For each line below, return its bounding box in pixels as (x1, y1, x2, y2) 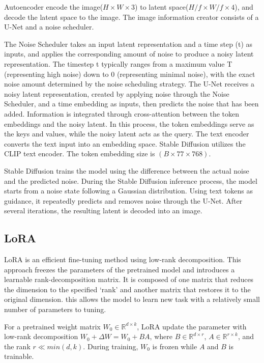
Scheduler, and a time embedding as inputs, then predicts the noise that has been (4, 98, 259, 109)
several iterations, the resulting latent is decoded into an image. (4, 205, 202, 216)
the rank (4, 341, 31, 351)
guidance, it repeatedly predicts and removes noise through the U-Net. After (4, 195, 243, 206)
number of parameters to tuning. (4, 304, 106, 315)
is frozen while (152, 341, 197, 351)
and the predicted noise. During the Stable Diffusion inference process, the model (4, 175, 257, 186)
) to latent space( (135, 2, 189, 12)
